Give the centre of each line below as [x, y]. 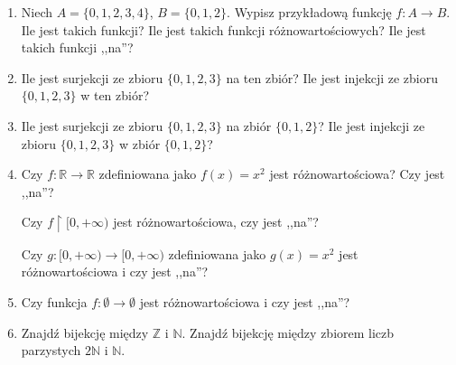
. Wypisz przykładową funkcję [309, 12]
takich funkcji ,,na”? [77, 47]
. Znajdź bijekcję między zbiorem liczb [288, 332]
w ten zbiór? [115, 95]
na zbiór [249, 125]
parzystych [51, 350]
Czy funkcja [54, 302]
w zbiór [140, 143]
